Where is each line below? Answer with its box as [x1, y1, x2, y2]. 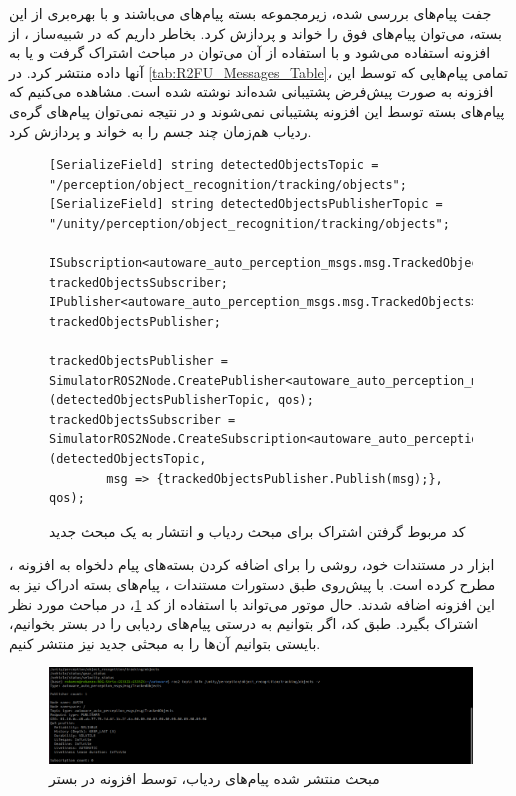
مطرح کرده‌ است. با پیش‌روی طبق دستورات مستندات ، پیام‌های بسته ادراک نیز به [9, 574, 496, 595]
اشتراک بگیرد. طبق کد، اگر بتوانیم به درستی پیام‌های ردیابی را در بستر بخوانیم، [9, 613, 479, 634]
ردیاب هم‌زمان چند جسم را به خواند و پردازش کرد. [9, 120, 312, 141]
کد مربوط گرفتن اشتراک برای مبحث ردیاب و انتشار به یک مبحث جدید [49, 520, 466, 541]
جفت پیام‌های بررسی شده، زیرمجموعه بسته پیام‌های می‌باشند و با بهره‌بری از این [9, 3, 492, 23]
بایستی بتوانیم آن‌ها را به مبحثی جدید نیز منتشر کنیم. [9, 632, 321, 653]
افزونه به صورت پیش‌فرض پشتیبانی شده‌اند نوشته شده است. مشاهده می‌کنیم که [9, 81, 494, 102]
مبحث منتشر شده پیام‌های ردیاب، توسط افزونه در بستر [49, 767, 380, 788]
